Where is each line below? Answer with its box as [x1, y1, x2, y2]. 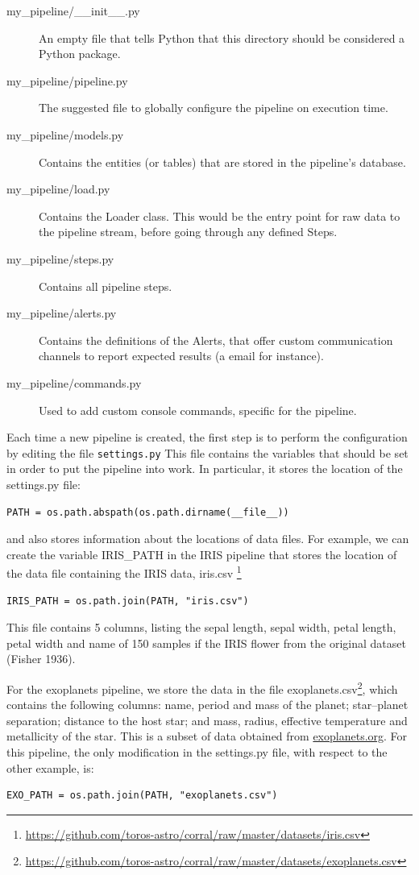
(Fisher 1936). [6, 650, 76, 667]
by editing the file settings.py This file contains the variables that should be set [6, 444, 409, 461]
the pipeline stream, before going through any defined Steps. [39, 223, 338, 240]
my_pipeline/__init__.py [6, 2, 140, 19]
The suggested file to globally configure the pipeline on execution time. [39, 99, 388, 116]
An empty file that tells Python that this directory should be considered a [39, 29, 405, 46]
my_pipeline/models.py [6, 126, 124, 143]
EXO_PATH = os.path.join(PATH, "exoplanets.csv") [6, 790, 278, 802]
